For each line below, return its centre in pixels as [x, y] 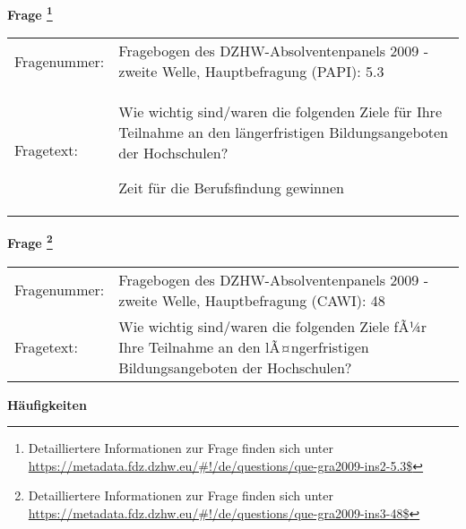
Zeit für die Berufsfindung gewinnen [231, 188]
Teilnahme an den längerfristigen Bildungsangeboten [283, 132]
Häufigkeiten [47, 404]
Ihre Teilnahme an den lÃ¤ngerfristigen [244, 346]
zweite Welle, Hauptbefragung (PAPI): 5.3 [251, 72]
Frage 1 [30, 13]
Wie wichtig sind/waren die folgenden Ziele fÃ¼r [272, 326]
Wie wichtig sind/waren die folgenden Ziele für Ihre [280, 112]
